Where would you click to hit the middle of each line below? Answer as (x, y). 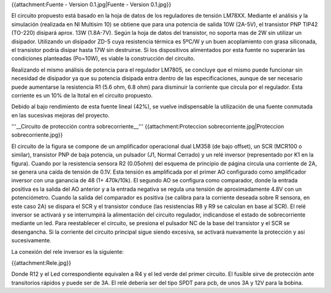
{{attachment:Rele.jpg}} (41, 262)
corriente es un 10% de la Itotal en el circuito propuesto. (82, 95)
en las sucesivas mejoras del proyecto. (60, 115)
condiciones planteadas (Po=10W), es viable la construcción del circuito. (103, 59)
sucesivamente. (31, 240)
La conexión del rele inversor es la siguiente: (67, 251)
